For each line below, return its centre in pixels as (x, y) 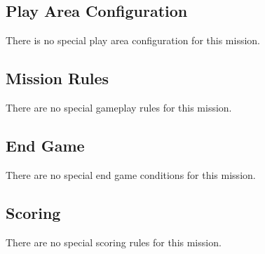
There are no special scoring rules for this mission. (114, 242)
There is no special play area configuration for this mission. (133, 40)
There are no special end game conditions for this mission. (131, 174)
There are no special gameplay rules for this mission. (119, 107)
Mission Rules (57, 78)
